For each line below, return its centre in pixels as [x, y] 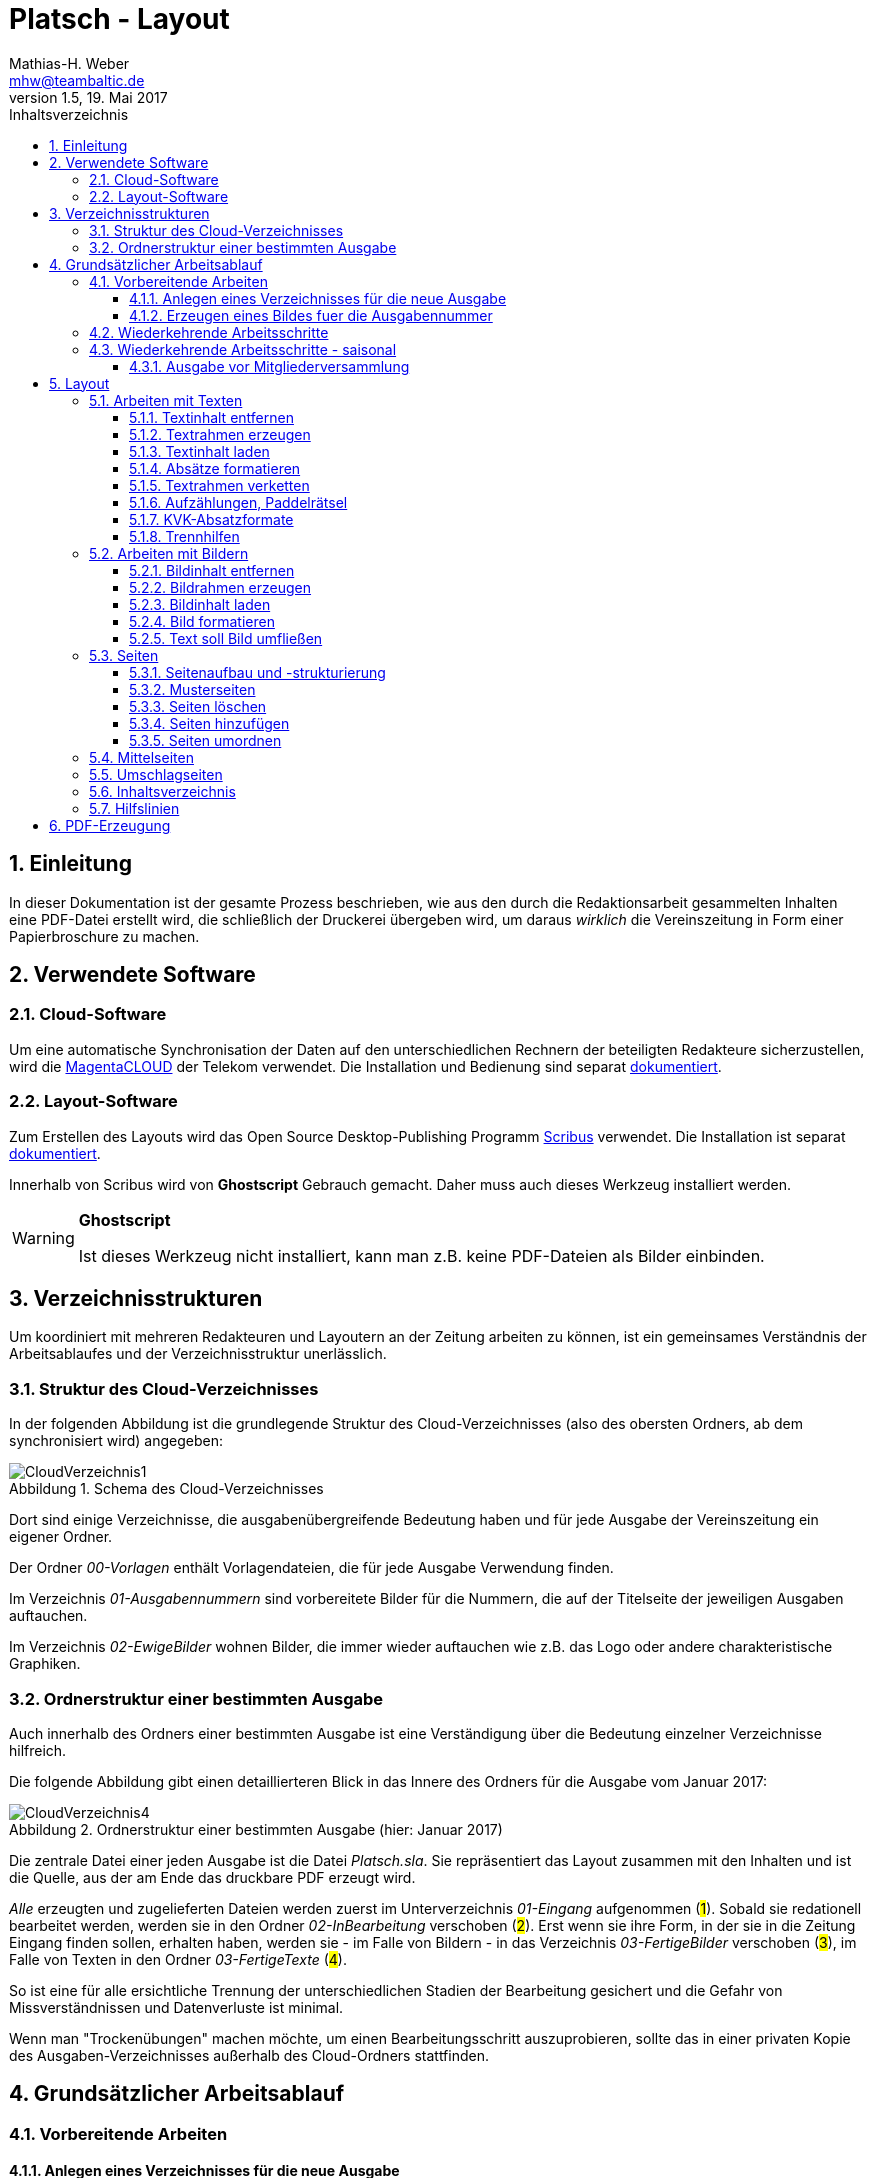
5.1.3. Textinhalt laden [199, 451]
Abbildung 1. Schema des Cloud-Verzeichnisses [166, 1489]
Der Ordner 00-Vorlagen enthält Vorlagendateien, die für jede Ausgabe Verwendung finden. [311, 1568]
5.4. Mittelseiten [141, 757]
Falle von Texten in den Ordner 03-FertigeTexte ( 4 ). [178, 1959]
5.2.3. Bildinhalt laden [200, 604]
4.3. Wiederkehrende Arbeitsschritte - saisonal [243, 349]
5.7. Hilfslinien [134, 808]
